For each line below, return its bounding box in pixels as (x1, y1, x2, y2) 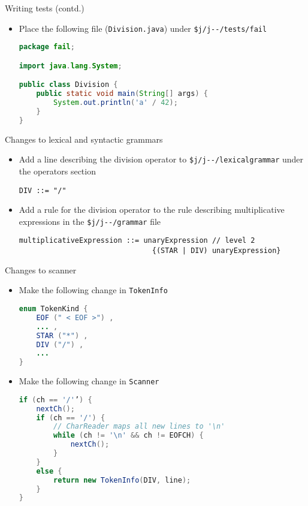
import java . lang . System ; (19, 61, 122, 70)
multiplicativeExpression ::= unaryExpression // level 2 (19, 236, 255, 245)
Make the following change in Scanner (19, 375, 159, 387)
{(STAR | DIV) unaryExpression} (152, 246, 281, 255)
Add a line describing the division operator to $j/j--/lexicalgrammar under (19, 153, 304, 165)
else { (36, 466, 62, 475)
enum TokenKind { (19, 305, 88, 313)
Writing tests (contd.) (5, 2, 84, 14)
